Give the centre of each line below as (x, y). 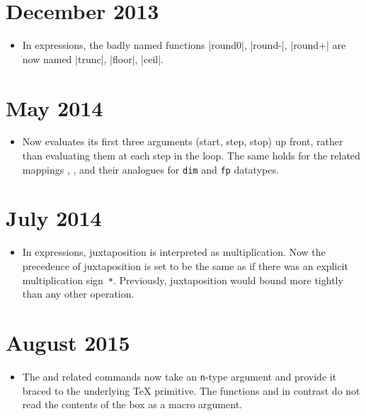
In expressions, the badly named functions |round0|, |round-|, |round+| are (184, 45)
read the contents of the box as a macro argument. (132, 404)
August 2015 (68, 343)
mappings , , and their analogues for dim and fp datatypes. (150, 169)
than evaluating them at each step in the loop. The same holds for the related (191, 156)
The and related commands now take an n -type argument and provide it (179, 376)
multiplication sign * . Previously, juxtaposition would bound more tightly (183, 280)
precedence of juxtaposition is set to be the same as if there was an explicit (185, 266)
